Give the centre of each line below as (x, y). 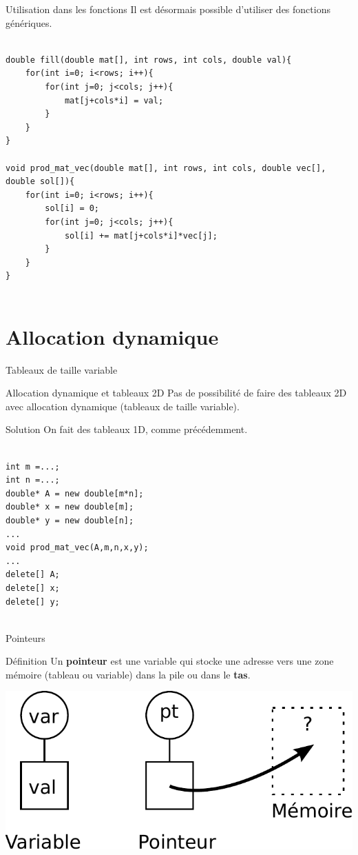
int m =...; (33, 466)
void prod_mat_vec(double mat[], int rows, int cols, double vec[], (166, 168)
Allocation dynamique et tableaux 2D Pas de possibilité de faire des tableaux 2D (176, 393)
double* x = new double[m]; (70, 507)
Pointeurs (25, 637)
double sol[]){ (40, 182)
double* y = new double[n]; (70, 520)
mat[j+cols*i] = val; (114, 100)
